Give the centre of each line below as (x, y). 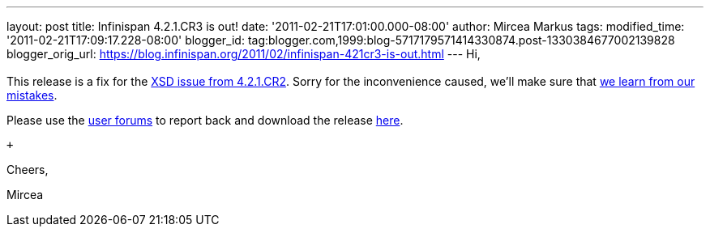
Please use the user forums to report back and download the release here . (205, 120)
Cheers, (28, 169)
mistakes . (32, 95)
